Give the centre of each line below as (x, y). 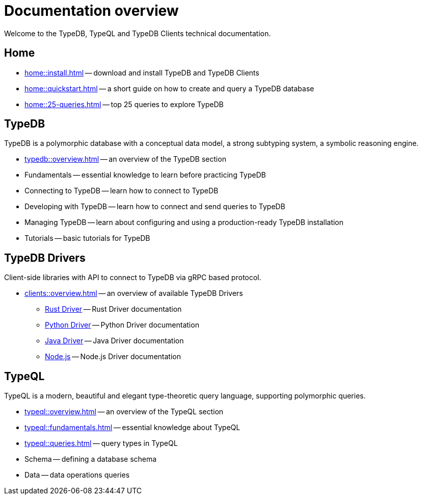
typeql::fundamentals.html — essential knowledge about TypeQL (133, 428)
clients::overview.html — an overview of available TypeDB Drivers (134, 293)
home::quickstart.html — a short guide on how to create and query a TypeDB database (169, 88)
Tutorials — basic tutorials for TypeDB (87, 238)
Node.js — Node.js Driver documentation (113, 357)
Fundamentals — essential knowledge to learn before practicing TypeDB (145, 175)
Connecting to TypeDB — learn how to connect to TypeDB (122, 191)
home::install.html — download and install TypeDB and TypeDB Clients (142, 72)
